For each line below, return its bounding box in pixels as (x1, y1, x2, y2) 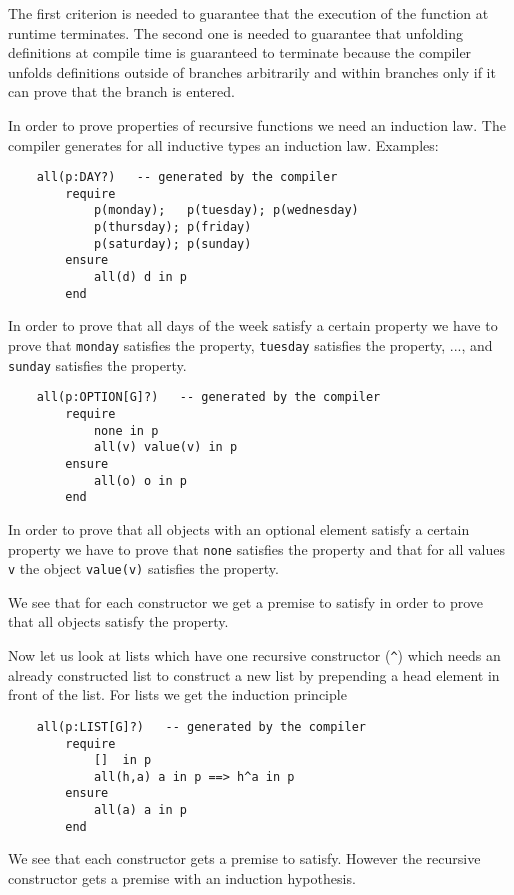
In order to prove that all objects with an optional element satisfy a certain (8, 518, 470, 539)
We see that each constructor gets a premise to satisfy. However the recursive (8, 848, 481, 869)
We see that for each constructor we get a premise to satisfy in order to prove (8, 591, 484, 612)
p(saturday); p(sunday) (93, 236, 252, 251)
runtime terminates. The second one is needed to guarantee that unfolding (8, 22, 463, 43)
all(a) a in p (93, 803, 187, 818)
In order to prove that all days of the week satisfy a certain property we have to (8, 315, 498, 336)
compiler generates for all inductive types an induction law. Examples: (8, 134, 439, 155)
